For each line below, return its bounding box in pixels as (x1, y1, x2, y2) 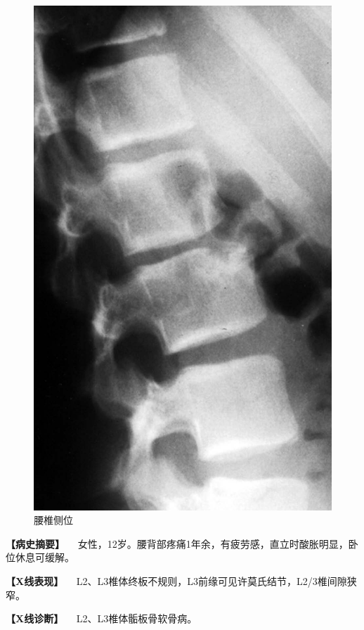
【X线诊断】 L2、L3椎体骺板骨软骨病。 (6, 611, 197, 626)
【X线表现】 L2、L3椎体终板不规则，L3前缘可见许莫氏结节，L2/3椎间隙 (6, 574, 347, 589)
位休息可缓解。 (6, 550, 74, 565)
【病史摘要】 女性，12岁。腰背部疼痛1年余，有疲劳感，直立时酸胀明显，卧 (6, 536, 358, 551)
